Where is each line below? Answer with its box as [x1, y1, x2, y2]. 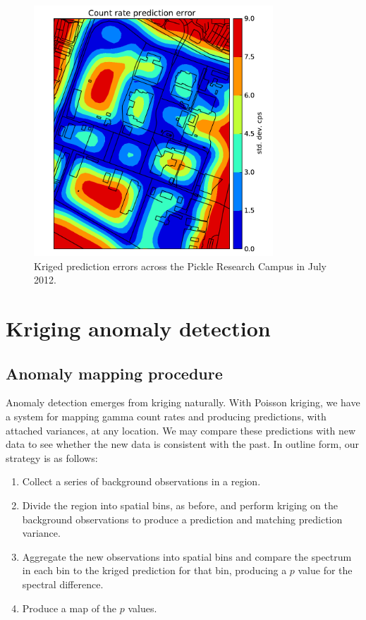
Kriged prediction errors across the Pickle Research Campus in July [34, 258, 327, 273]
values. [128, 600, 157, 615]
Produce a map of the [22, 600, 117, 615]
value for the [298, 563, 353, 578]
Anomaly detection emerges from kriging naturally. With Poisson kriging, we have [6, 395, 360, 410]
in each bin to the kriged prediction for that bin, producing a [22, 563, 287, 578]
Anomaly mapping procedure [6, 362, 223, 384]
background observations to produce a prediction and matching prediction [22, 511, 343, 526]
